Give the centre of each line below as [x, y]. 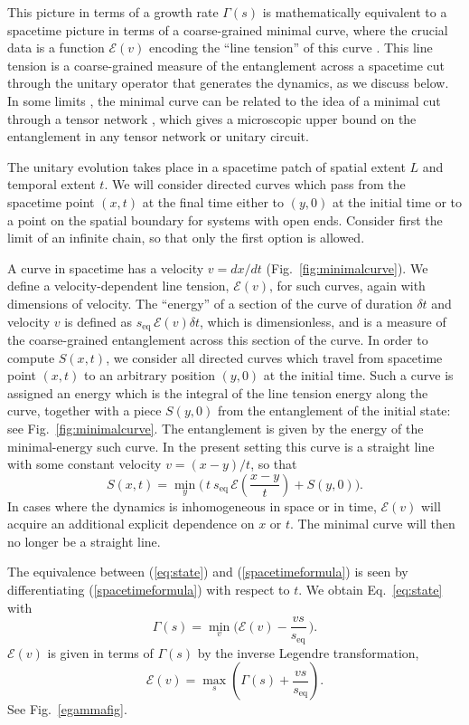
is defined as [98, 321]
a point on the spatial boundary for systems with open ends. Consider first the [225, 219]
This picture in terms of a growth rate [113, 12]
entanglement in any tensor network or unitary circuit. [158, 136]
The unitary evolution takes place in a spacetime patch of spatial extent [206, 166]
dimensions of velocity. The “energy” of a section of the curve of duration [210, 303]
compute [31, 357]
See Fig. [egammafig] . [67, 709]
